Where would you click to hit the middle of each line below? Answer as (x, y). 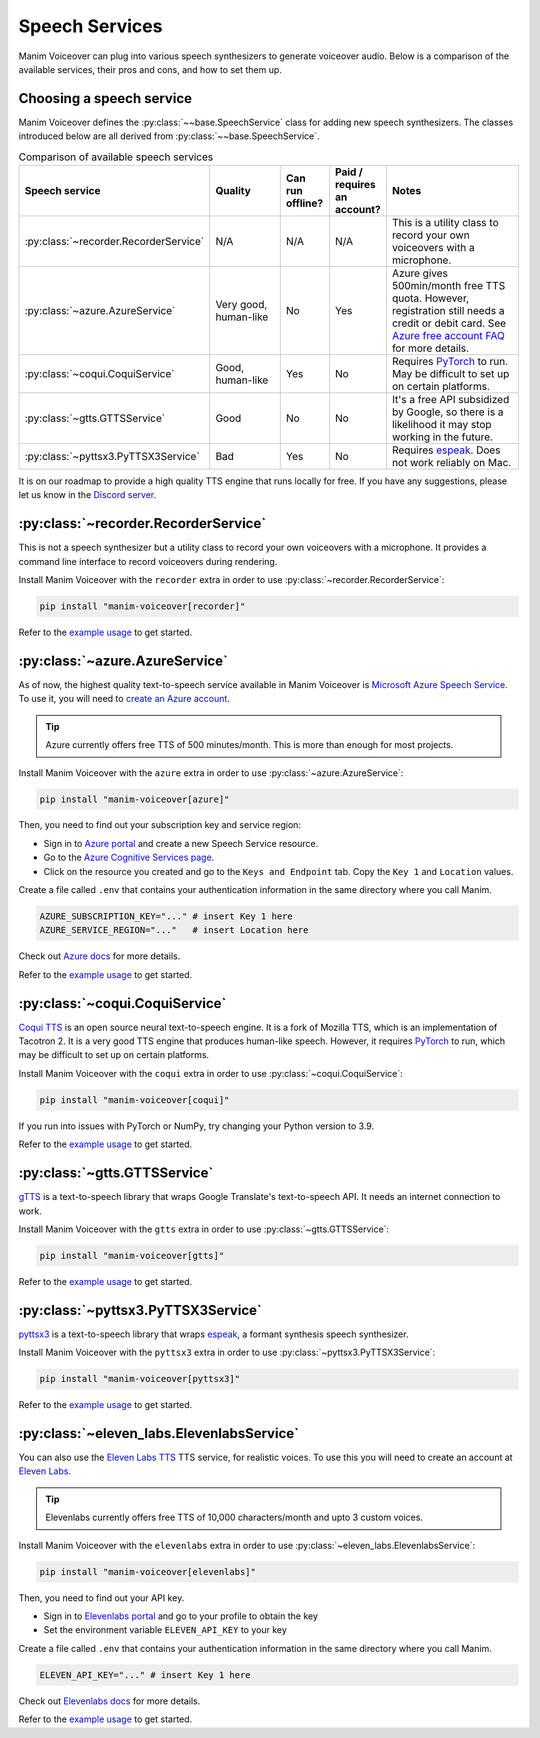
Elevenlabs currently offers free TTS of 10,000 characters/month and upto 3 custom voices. (234, 1517)
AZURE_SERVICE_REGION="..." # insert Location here (174, 930)
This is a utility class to (445, 222)
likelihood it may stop (441, 424)
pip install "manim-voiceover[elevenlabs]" (148, 1571)
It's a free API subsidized (450, 399)
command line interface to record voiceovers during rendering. (148, 561)
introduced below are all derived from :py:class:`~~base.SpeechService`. (169, 136)
